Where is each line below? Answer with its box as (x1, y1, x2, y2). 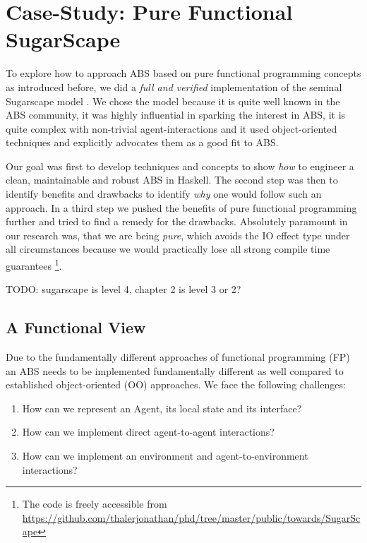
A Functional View (6, 316, 146, 338)
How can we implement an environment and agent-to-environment (22, 448, 308, 463)
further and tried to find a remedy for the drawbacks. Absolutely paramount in (6, 214, 348, 229)
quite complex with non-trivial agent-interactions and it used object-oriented (6, 121, 337, 136)
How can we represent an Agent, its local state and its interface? (22, 400, 302, 415)
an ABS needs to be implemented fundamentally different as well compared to (6, 363, 344, 378)
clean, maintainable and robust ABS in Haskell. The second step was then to (6, 172, 338, 187)
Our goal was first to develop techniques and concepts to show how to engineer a (6, 158, 354, 173)
